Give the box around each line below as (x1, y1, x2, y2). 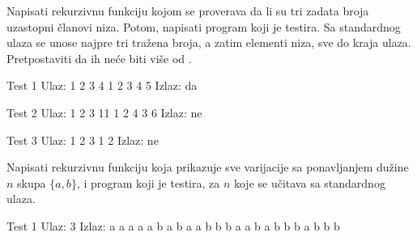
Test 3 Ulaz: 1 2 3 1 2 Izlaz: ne (6, 131, 159, 148)
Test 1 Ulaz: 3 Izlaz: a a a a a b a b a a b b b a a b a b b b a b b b (6, 217, 340, 234)
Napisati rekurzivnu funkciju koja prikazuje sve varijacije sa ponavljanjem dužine (6, 159, 409, 176)
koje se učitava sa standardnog (233, 174, 385, 191)
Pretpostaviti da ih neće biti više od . (6, 49, 192, 66)
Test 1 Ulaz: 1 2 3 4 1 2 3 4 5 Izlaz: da (6, 77, 198, 94)
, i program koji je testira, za (76, 174, 220, 191)
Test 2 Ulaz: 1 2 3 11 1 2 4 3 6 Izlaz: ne (6, 104, 202, 121)
